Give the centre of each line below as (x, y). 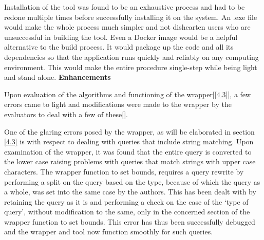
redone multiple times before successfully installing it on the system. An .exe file (131, 17)
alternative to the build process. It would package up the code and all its (119, 47)
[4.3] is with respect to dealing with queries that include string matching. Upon (129, 141)
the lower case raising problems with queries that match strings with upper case (130, 161)
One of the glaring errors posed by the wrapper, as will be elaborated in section (129, 131)
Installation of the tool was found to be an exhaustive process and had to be (125, 7)
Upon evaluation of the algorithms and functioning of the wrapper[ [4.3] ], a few (128, 94)
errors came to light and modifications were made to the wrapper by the (118, 104)
